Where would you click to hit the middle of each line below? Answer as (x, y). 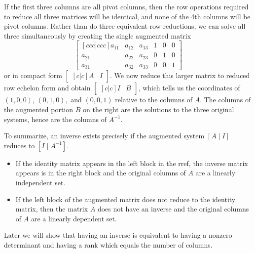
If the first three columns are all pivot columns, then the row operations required (126, 6)
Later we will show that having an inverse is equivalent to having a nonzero (118, 235)
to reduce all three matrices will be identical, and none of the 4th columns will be (127, 16)
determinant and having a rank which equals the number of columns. (108, 244)
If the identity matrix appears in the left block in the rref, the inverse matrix (132, 163)
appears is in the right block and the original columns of (101, 173)
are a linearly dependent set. (74, 218)
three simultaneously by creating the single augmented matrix (98, 35)
